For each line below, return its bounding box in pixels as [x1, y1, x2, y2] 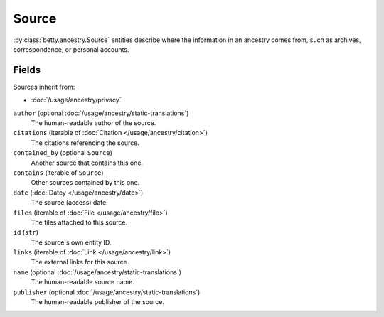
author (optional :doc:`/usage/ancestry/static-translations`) [13, 109, 189, 117]
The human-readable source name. [31, 278, 135, 286]
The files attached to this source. [31, 217, 128, 227]
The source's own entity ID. [31, 238, 112, 247]
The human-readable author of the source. [31, 119, 156, 127]
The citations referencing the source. [31, 139, 140, 147]
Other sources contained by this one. [31, 178, 140, 187]
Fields [13, 64, 41, 76]
